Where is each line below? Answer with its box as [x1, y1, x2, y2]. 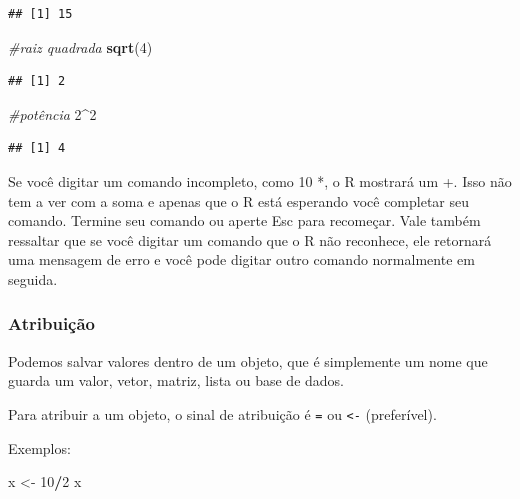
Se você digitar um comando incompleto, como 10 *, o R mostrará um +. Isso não [8, 170, 512, 191]
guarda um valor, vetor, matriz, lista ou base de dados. [8, 370, 344, 391]
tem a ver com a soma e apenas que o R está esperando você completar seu [8, 190, 470, 211]
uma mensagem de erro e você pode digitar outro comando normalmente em [8, 249, 475, 270]
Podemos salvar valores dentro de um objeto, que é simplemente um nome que [8, 350, 488, 371]
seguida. [8, 268, 58, 289]
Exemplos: [8, 437, 71, 458]
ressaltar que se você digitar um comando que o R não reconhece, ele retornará [8, 229, 492, 250]
